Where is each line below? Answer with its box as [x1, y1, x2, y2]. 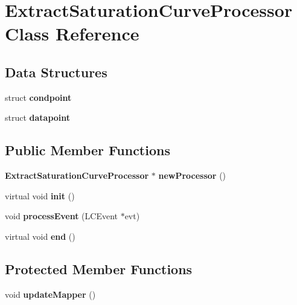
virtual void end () [5, 230, 75, 242]
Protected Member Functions [5, 259, 193, 278]
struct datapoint [5, 111, 71, 124]
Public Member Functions [5, 141, 170, 159]
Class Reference [5, 21, 139, 46]
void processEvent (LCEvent [5, 210, 118, 222]
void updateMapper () [5, 287, 96, 300]
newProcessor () [158, 169, 226, 182]
